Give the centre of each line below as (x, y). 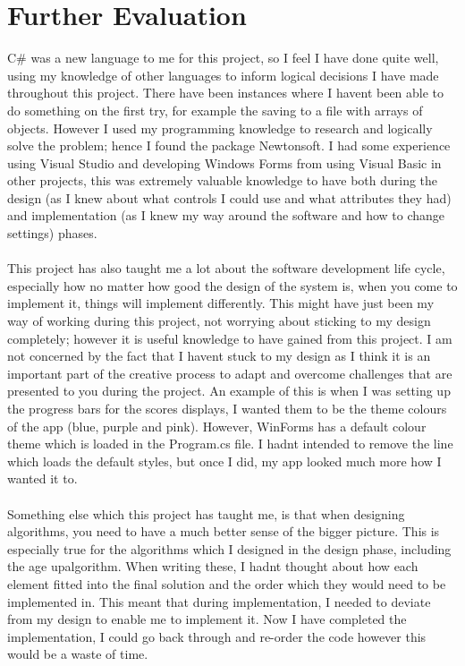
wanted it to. (42, 478)
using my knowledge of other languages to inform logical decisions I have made (223, 75)
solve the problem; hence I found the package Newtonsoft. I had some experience (229, 145)
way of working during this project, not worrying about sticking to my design (219, 321)
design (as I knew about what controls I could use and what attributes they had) (229, 197)
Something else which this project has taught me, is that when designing (206, 513)
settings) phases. (52, 233)
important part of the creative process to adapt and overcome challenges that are (230, 373)
